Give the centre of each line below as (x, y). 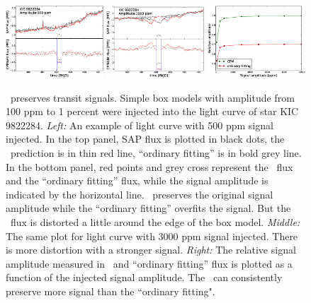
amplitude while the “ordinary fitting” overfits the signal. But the (148, 208)
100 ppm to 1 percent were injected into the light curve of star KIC (152, 111)
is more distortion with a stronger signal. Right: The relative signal (151, 250)
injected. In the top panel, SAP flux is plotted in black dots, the (145, 139)
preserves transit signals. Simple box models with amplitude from (152, 97)
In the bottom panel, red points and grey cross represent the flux (149, 166)
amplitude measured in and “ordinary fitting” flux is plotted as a (149, 263)
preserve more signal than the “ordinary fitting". (111, 291)
